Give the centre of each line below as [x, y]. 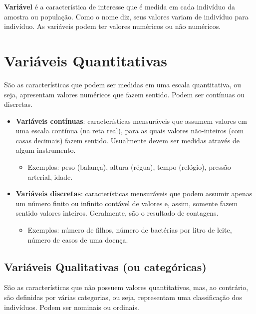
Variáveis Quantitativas [86, 60]
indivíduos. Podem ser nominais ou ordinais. [72, 307]
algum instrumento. [46, 150]
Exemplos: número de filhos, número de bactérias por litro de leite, [130, 230]
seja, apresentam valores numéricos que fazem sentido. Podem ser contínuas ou [124, 94]
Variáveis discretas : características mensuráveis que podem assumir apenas [134, 193]
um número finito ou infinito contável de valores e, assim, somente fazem [127, 203]
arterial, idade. [50, 176]
